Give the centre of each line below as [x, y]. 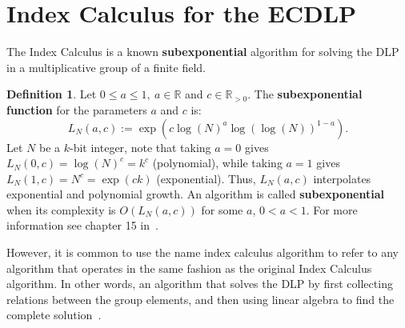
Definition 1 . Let [52, 94]
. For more [332, 209]
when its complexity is [61, 209]
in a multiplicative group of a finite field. [106, 67]
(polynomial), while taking [217, 163]
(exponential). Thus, [206, 178]
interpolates [342, 178]
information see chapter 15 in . [82, 225]
